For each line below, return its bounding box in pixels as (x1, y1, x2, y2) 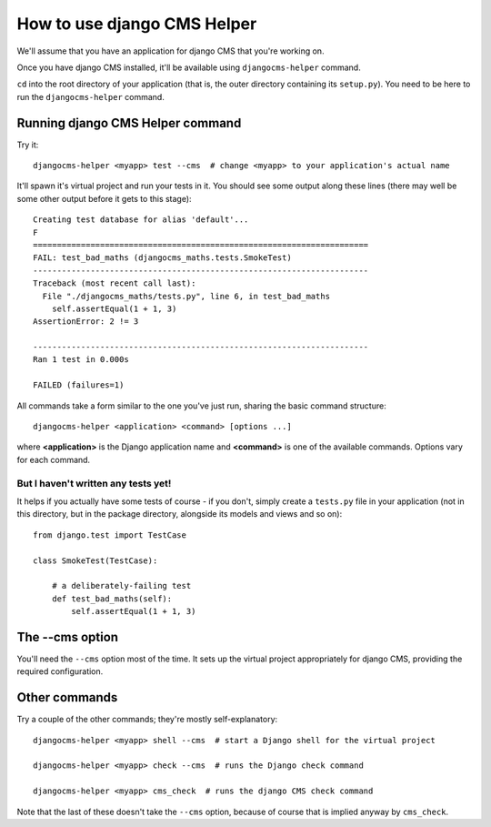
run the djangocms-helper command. (16, 91, 165, 102)
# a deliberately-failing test (51, 580, 192, 591)
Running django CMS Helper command (16, 115, 242, 131)
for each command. (16, 454, 91, 465)
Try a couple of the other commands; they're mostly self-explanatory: (16, 714, 278, 725)
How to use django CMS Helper (16, 14, 257, 34)
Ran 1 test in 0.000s (33, 355, 129, 365)
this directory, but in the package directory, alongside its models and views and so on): (16, 509, 343, 519)
